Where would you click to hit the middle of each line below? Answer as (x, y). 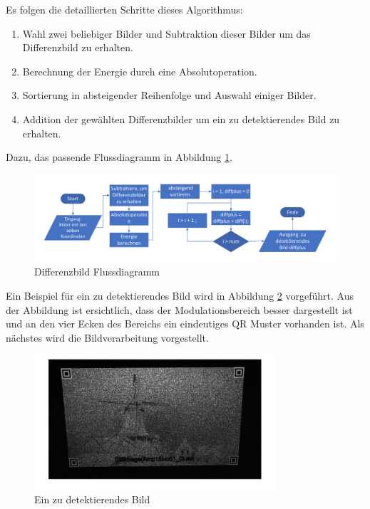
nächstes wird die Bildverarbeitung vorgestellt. (107, 337)
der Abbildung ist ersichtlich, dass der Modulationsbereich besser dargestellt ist (179, 309)
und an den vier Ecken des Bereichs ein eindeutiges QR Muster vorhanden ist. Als (185, 324)
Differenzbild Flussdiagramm (97, 272)
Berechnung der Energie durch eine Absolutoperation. (140, 71)
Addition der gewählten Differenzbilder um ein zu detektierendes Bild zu (181, 119)
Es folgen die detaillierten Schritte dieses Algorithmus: (124, 9)
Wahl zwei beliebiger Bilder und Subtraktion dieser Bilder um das (166, 33)
